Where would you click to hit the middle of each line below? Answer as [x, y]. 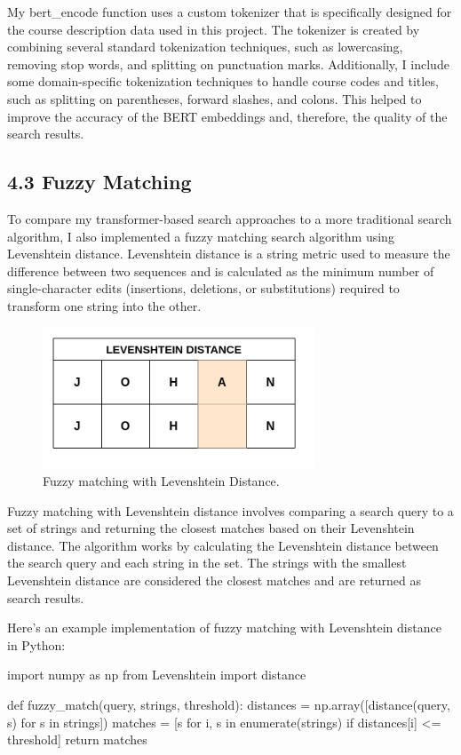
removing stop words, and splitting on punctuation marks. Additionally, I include [228, 64]
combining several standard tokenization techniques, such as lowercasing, [205, 47]
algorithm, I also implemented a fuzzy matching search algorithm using [201, 236]
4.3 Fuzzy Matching [99, 182]
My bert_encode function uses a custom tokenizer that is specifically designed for [230, 12]
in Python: [36, 644]
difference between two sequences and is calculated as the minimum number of [221, 270]
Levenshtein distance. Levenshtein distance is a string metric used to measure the [229, 254]
